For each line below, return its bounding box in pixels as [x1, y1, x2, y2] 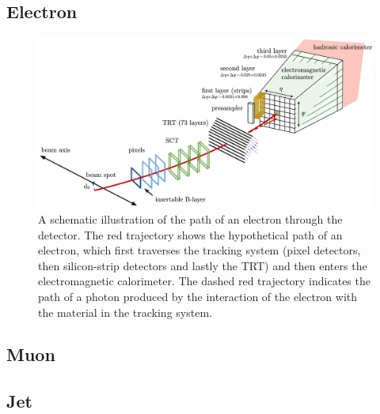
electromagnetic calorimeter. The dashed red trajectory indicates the [38, 273, 370, 289]
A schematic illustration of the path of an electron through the [38, 210, 343, 227]
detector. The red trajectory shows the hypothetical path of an [38, 226, 343, 243]
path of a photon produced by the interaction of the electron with [38, 288, 358, 304]
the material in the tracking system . [38, 303, 212, 320]
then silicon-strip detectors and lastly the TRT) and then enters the [38, 257, 367, 273]
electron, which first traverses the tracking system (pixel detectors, [38, 242, 361, 258]
